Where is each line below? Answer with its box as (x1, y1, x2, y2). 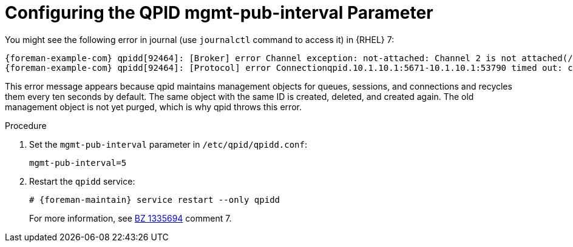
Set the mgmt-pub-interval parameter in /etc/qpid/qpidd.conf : (29, 139, 308, 150)
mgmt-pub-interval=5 (29, 157, 127, 168)
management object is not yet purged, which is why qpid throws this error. (5, 101, 302, 112)
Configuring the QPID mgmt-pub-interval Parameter (5, 2, 433, 23)
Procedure (5, 120, 47, 131)
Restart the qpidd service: (29, 176, 135, 186)
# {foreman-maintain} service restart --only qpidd (29, 194, 280, 205)
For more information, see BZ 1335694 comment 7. (29, 212, 232, 223)
